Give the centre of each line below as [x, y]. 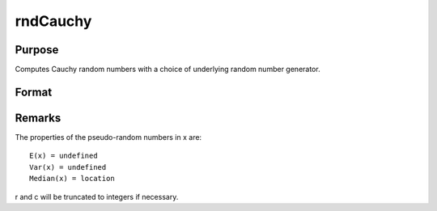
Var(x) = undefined [68, 167]
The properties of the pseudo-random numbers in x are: [108, 137]
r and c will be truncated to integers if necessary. [97, 196]
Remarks [38, 118]
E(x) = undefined [64, 156]
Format [34, 92]
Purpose [37, 50]
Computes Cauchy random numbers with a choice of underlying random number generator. [168, 70]
